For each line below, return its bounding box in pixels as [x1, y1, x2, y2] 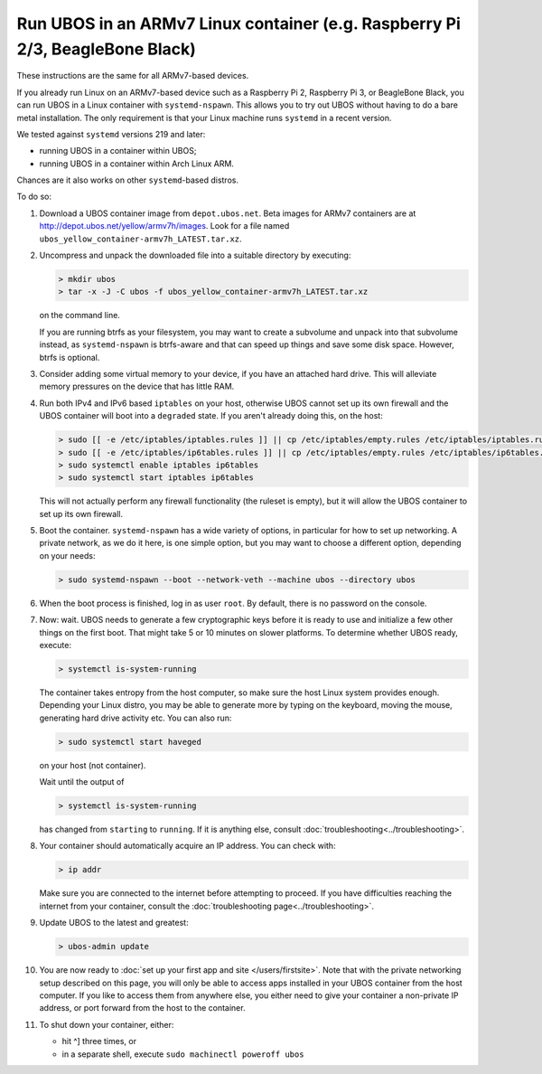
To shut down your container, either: [39, 1019, 174, 1030]
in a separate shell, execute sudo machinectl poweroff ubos [61, 1049, 304, 1060]
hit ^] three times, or [61, 1036, 137, 1047]
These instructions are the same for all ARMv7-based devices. [16, 71, 249, 81]
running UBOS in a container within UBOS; [39, 146, 197, 156]
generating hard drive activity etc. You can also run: [39, 712, 232, 723]
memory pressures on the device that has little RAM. [39, 381, 235, 392]
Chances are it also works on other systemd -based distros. [16, 174, 239, 185]
